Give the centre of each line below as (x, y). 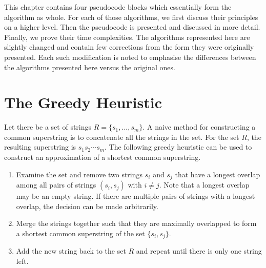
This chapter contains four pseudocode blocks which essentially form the (118, 7)
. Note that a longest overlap (204, 185)
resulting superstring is (40, 147)
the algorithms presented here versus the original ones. (90, 67)
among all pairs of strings (56, 185)
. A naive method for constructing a (199, 127)
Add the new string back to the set (71, 251)
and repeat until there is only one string (199, 251)
